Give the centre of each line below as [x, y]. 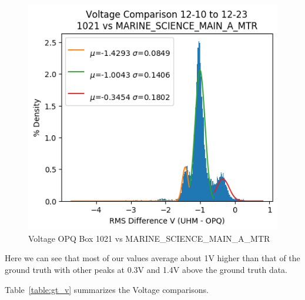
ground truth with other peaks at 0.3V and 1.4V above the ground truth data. [146, 270]
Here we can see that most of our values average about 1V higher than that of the [152, 258]
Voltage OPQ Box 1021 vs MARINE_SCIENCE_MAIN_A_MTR [149, 238]
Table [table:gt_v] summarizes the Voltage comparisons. [107, 289]
